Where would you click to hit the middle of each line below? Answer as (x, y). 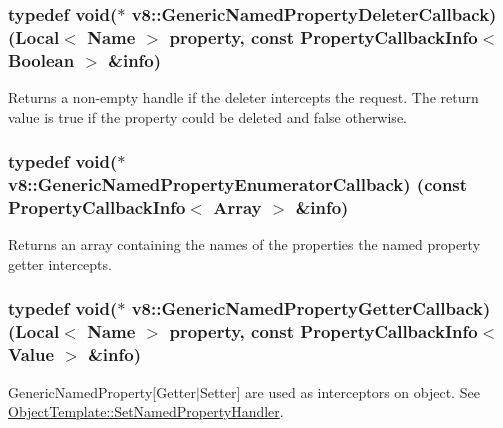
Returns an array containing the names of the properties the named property (244, 244)
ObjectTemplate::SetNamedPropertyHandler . (146, 411)
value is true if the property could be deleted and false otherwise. (207, 116)
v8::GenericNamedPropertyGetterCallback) (311, 308)
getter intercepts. (60, 263)
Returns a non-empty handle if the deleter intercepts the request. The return (243, 97)
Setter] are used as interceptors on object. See (339, 391)
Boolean (41, 59)
